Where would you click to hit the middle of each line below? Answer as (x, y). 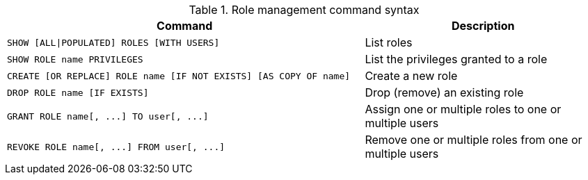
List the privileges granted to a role (456, 59)
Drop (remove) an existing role (444, 92)
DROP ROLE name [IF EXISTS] (78, 92)
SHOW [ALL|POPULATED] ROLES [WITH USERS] (113, 42)
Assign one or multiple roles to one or (463, 109)
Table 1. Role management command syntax (304, 10)
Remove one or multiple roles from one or (474, 140)
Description (483, 26)
